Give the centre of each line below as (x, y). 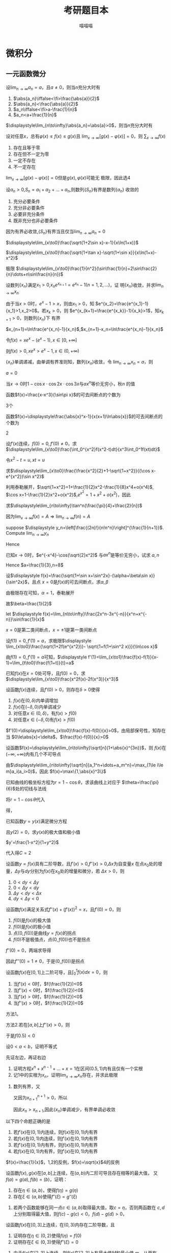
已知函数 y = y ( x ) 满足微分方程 (37, 822)
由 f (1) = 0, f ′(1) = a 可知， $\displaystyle (46, 657)
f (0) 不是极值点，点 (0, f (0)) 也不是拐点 (52, 939)
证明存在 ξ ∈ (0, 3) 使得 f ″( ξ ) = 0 (46, 1242)
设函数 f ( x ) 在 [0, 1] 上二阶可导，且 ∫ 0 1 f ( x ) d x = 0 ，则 (57, 972)
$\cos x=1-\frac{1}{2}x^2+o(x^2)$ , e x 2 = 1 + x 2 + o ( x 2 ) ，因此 (68, 494)
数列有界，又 (26, 1086)
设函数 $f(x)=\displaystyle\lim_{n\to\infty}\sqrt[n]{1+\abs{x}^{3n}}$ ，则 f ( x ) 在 (86, 748)
